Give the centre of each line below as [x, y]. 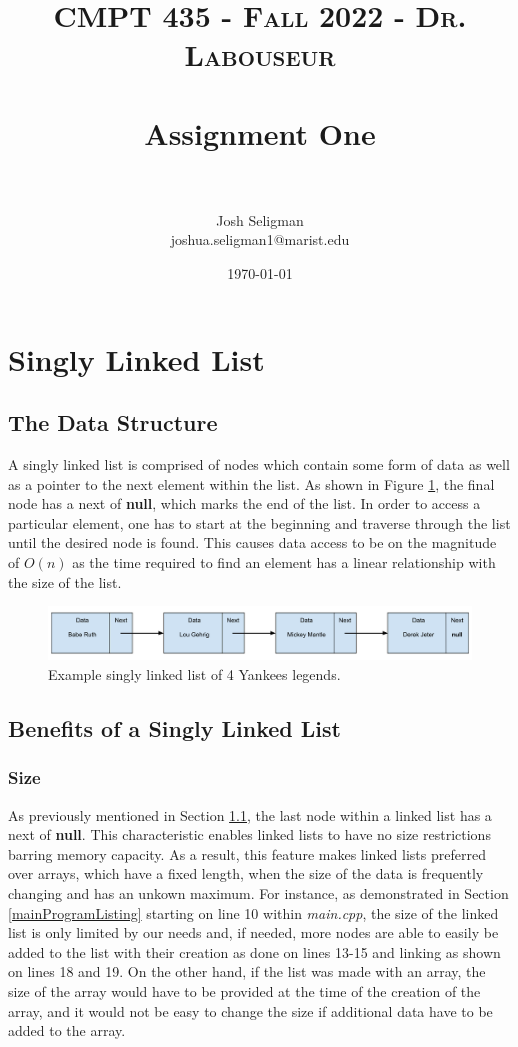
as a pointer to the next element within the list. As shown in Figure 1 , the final [251, 483]
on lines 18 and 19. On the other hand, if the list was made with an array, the [247, 971]
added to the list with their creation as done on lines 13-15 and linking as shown [254, 951]
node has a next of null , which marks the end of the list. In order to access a [244, 503]
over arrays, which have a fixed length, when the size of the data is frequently [246, 873]
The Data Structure [113, 422]
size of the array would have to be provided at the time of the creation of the [244, 990]
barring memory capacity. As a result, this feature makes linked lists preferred [247, 853]
